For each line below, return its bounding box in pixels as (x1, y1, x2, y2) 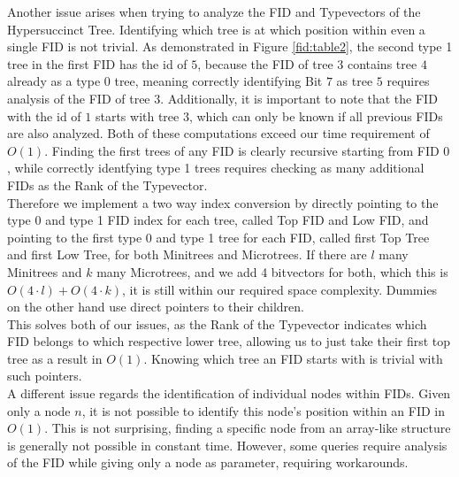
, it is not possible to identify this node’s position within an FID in (81, 401, 446, 419)
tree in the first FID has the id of (7, 54, 187, 73)
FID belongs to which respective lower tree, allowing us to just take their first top (7, 332, 451, 350)
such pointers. (7, 366, 82, 385)
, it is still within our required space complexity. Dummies (122, 280, 438, 298)
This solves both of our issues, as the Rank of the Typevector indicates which (7, 314, 427, 333)
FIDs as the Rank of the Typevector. (7, 175, 208, 194)
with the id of (7, 106, 81, 125)
